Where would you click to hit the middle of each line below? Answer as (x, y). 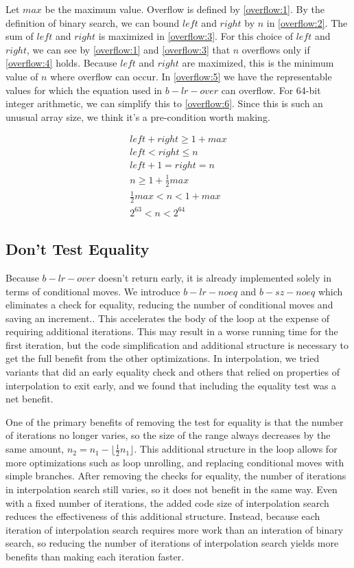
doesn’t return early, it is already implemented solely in (215, 277)
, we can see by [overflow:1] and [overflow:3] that (129, 49)
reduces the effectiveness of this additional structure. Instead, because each (163, 516)
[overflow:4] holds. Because (61, 63)
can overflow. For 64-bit (271, 90)
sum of (20, 36)
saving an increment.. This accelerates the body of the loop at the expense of (168, 318)
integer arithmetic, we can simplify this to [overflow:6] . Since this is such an (164, 103)
